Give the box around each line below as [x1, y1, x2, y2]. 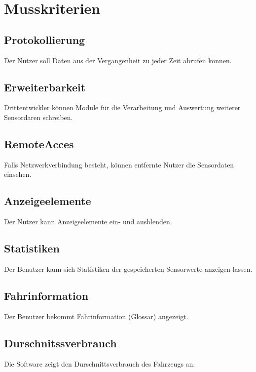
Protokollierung [4, 32, 85, 47]
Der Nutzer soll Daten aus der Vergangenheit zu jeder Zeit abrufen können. [4, 55, 232, 65]
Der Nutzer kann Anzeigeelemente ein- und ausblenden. [4, 216, 172, 227]
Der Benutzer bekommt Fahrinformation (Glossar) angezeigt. [4, 311, 188, 321]
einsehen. [4, 169, 32, 179]
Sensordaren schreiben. [4, 112, 73, 122]
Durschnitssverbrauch [4, 335, 117, 350]
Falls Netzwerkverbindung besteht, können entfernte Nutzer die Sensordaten [4, 159, 234, 169]
